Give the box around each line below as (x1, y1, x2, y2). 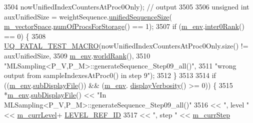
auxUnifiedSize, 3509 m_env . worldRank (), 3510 (4, 50, 150, 60)
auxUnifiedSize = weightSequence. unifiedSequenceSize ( (4, 11, 172, 21)
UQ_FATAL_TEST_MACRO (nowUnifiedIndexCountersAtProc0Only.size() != (4, 40, 248, 51)
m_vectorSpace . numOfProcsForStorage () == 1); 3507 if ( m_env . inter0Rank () (4, 21, 244, 31)
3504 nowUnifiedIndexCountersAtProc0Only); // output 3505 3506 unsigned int (4, 1, 249, 11)
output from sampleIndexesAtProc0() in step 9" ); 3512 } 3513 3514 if (4, 70, 216, 80)
